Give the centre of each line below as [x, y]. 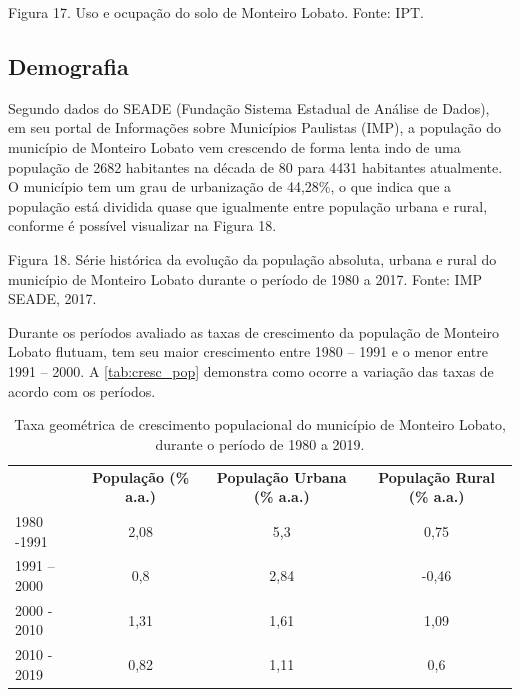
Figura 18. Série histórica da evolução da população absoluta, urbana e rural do [252, 258]
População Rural [436, 476]
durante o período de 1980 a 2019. [260, 443]
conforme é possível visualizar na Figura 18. [142, 225]
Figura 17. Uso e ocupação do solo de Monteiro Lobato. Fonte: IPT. [216, 12]
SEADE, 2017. [52, 298]
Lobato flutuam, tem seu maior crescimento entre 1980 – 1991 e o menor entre [248, 351]
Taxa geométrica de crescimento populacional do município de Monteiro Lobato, [260, 424]
